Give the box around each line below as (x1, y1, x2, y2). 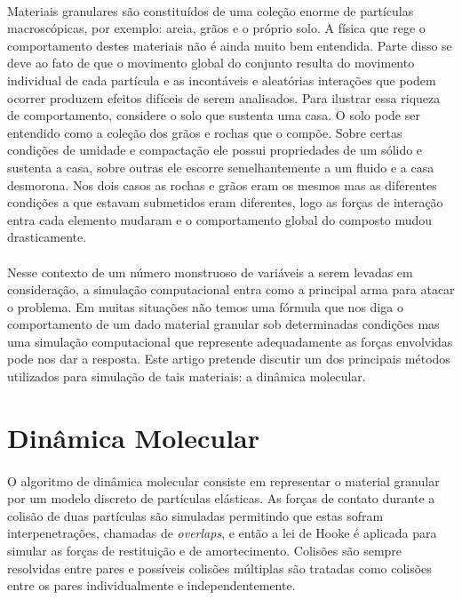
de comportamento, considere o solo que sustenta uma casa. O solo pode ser (7, 106, 420, 124)
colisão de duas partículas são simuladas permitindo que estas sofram (7, 506, 384, 524)
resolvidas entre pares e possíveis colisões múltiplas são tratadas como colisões (7, 558, 432, 577)
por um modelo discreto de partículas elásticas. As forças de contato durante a (7, 489, 435, 508)
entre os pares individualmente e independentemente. (7, 576, 296, 595)
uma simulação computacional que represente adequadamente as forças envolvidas (7, 332, 453, 350)
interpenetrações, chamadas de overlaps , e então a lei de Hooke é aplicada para (7, 524, 437, 542)
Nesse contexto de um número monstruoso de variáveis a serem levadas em (7, 262, 413, 281)
